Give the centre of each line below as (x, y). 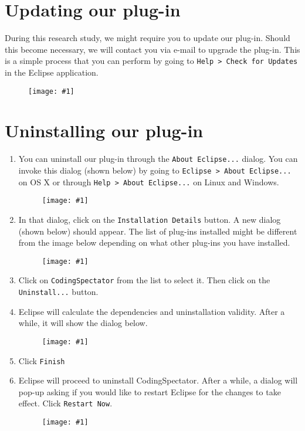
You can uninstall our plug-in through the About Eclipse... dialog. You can (158, 159)
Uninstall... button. (58, 292)
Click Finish (42, 360)
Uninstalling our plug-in (104, 130)
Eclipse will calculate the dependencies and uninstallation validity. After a (152, 311)
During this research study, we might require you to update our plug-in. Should (148, 38)
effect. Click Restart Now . (65, 403)
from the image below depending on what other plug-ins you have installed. (154, 242)
